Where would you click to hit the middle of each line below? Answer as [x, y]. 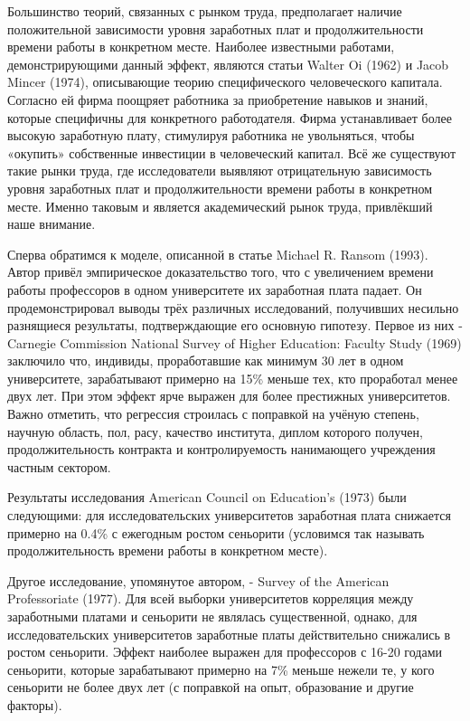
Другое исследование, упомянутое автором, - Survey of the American [198, 580]
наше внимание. [52, 224]
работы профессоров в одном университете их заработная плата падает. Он [215, 289]
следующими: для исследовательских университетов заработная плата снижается [229, 515]
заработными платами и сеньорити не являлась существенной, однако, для [212, 616]
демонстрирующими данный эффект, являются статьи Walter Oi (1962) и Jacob [228, 64]
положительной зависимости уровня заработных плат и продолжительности [216, 28]
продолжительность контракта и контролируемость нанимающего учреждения [221, 449]
